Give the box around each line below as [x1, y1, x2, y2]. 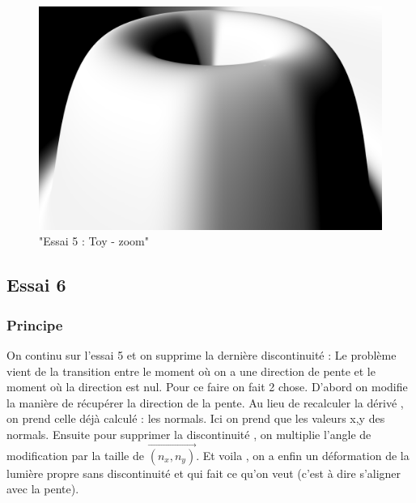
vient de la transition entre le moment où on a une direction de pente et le [6, 362, 376, 379]
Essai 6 [6, 272, 66, 297]
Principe [6, 314, 63, 335]
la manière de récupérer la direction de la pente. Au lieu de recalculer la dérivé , [6, 394, 404, 411]
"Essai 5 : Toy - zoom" [39, 232, 150, 249]
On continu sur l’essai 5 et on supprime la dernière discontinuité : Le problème [6, 346, 397, 363]
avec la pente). [6, 480, 79, 497]
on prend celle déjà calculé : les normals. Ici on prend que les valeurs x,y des [6, 410, 385, 427]
